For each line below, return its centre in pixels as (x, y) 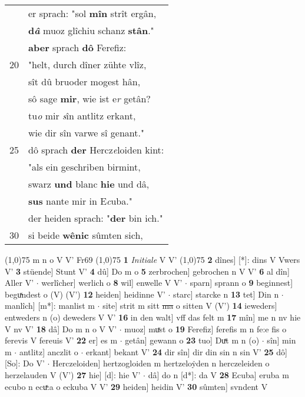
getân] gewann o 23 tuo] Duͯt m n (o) (192, 340)
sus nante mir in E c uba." (80, 201)
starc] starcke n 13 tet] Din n (226, 294)
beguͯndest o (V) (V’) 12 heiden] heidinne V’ (85, 294)
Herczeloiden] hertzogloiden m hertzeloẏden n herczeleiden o (161, 363)
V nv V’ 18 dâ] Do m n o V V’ (61, 328)
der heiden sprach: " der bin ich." (96, 218)
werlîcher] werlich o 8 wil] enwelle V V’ (112, 283)
